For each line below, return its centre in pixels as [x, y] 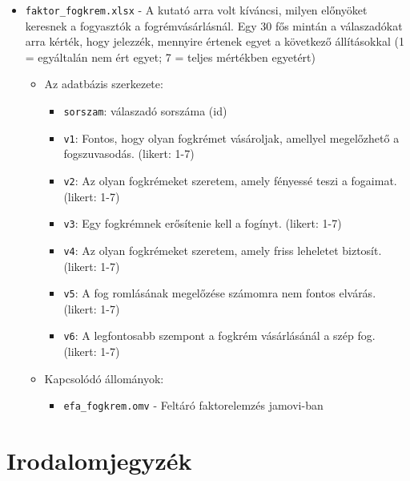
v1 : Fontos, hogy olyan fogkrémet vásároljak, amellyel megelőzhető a [231, 137]
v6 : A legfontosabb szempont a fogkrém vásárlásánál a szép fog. [219, 335]
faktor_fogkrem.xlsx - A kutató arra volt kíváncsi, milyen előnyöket [196, 10]
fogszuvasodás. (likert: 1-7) [129, 154]
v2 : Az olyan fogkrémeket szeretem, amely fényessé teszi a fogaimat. [230, 180]
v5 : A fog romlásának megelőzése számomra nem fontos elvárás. [220, 293]
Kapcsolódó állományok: [104, 378]
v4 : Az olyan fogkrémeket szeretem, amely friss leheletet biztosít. [223, 250]
